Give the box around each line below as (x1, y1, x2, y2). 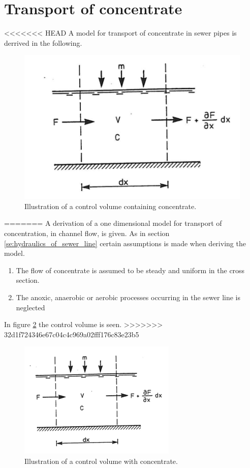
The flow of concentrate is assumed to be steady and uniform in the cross (16, 265, 245, 275)
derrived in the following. (4, 37, 82, 48)
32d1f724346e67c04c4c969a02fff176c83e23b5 (4, 329, 139, 339)
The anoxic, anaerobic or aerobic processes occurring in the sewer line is (16, 292, 241, 303)
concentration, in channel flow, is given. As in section (4, 228, 170, 239)
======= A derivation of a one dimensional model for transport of (4, 218, 222, 228)
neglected (16, 302, 45, 312)
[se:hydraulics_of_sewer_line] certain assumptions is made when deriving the (4, 238, 246, 248)
